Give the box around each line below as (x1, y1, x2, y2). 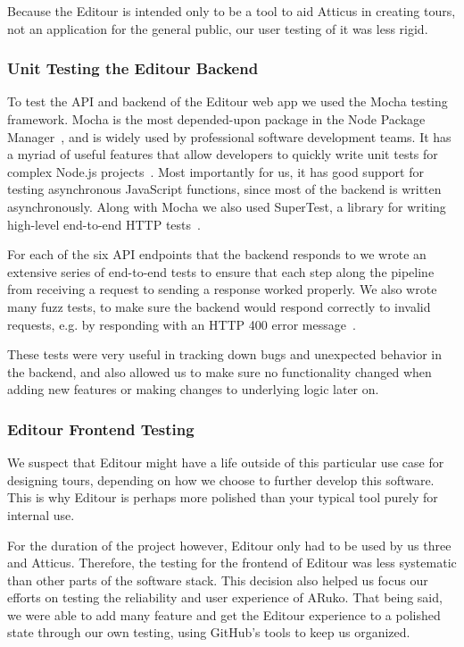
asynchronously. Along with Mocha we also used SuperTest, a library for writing (7, 197, 446, 215)
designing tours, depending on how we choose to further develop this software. (7, 470, 435, 489)
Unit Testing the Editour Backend (7, 57, 259, 80)
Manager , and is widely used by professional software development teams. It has (7, 127, 452, 146)
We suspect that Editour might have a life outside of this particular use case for (7, 453, 444, 472)
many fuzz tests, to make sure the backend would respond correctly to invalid (7, 297, 431, 315)
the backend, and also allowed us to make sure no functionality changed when (7, 362, 432, 381)
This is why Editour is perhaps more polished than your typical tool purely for (7, 488, 438, 507)
